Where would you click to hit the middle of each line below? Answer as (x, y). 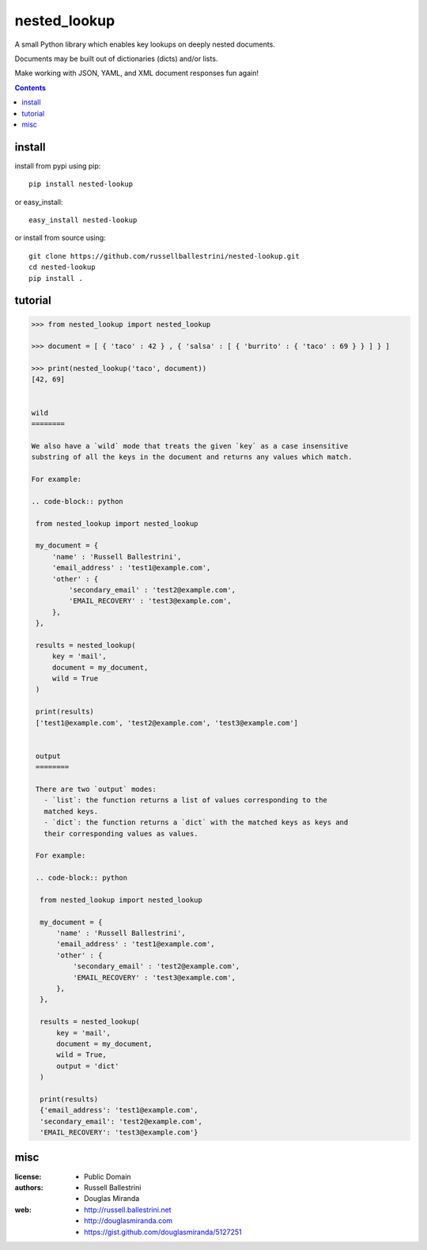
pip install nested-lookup (81, 184)
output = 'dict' (88, 1066)
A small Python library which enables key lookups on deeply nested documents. (145, 44)
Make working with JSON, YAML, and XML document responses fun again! (136, 73)
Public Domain (108, 1176)
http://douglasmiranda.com (128, 1221)
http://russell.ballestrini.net (128, 1210)
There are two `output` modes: (96, 789)
